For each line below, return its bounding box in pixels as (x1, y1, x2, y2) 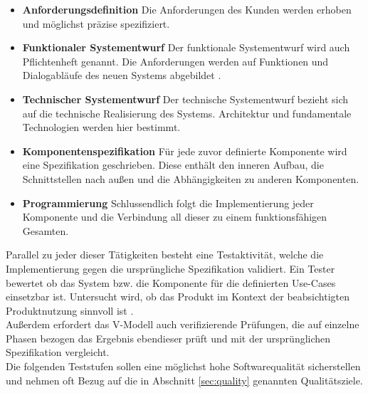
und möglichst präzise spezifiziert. (22, 16, 170, 31)
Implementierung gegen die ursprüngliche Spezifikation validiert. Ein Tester (6, 261, 335, 276)
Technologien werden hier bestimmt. (22, 120, 181, 135)
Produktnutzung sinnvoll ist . (6, 303, 134, 318)
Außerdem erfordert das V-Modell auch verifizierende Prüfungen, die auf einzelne (6, 317, 359, 332)
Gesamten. (22, 223, 69, 238)
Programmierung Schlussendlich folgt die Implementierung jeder (22, 195, 314, 210)
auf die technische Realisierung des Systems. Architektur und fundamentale (22, 105, 352, 120)
